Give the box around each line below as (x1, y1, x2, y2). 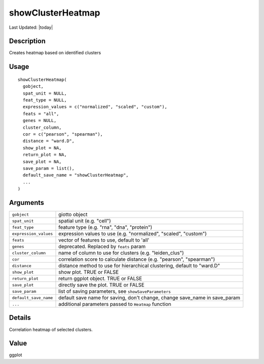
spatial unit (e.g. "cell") (58, 218, 111, 224)
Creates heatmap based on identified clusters (9, 50, 101, 56)
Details (9, 314, 31, 322)
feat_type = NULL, (22, 98, 67, 103)
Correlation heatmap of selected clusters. (9, 326, 93, 332)
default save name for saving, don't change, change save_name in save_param (58, 294, 241, 301)
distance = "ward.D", (22, 138, 75, 144)
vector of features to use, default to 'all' (58, 237, 150, 243)
